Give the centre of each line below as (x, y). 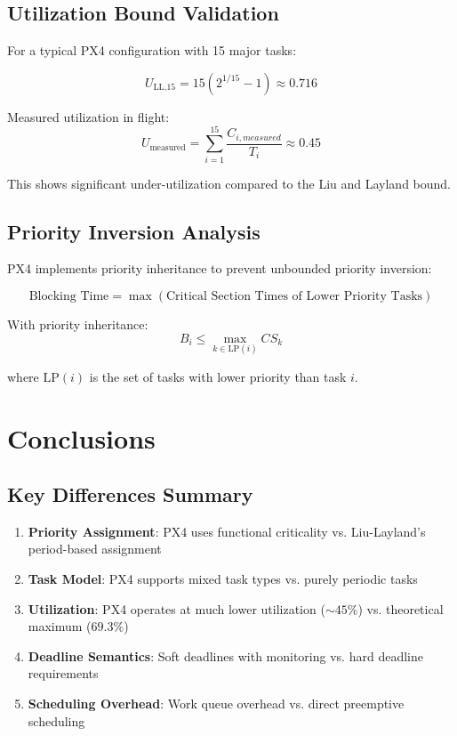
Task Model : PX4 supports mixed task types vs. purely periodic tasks (223, 579)
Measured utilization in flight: (88, 116)
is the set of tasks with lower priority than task (218, 376)
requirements (63, 673)
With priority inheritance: (78, 324)
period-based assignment (95, 549)
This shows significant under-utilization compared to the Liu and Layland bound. (229, 183)
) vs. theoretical (401, 608)
